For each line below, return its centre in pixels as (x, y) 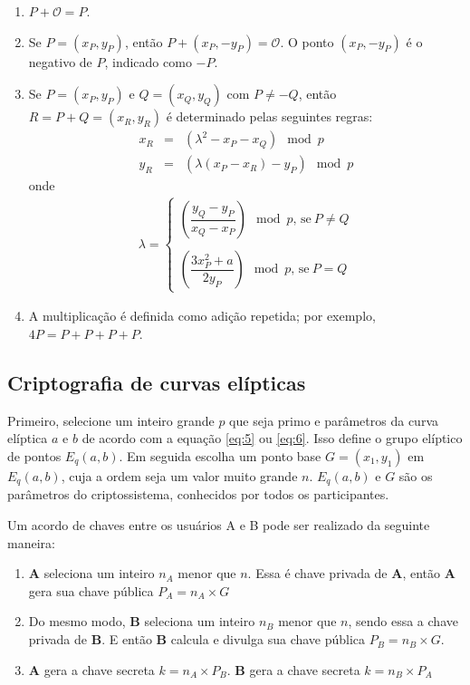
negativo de (60, 61)
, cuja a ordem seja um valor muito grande (179, 476)
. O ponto (307, 41)
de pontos (34, 456)
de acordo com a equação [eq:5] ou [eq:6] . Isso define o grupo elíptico (272, 438)
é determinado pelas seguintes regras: (269, 116)
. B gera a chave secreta (293, 669)
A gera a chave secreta (91, 669)
